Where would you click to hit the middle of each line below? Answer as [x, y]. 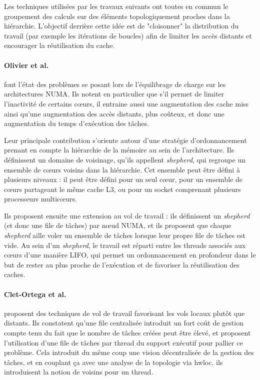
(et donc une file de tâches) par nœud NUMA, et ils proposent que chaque [118, 225]
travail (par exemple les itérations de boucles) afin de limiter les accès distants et [128, 35]
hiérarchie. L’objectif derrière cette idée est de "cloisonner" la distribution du [121, 26]
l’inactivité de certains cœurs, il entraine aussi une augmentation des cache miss [126, 103]
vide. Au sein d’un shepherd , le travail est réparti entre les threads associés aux [125, 245]
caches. [15, 274]
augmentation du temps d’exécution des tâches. [76, 123]
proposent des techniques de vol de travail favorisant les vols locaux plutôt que [124, 313]
